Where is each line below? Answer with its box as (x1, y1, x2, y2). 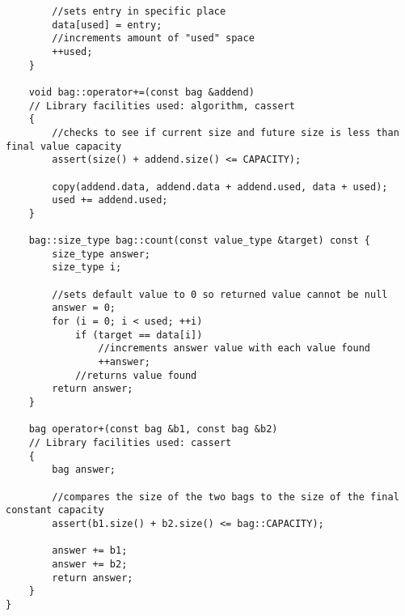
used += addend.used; (52, 194, 168, 206)
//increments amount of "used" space (52, 32, 255, 45)
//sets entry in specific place (52, 6, 226, 17)
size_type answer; (52, 248, 150, 260)
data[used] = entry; (52, 19, 162, 31)
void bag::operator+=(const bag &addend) (28, 86, 255, 98)
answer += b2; (52, 558, 128, 570)
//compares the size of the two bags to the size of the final (52, 491, 399, 503)
